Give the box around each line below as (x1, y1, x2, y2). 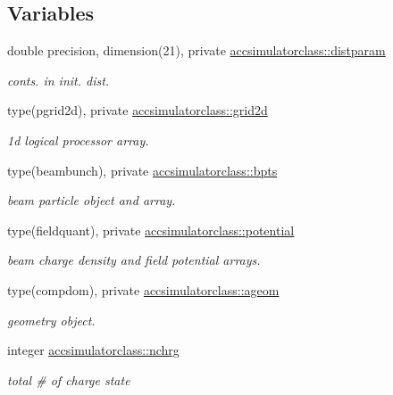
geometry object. (7, 310, 96, 329)
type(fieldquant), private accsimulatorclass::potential (7, 220, 295, 239)
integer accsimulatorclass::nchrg (7, 341, 180, 359)
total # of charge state (7, 370, 130, 389)
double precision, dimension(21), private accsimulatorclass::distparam (7, 41, 386, 60)
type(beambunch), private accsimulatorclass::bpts (7, 160, 278, 179)
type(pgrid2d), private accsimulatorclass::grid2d (7, 101, 268, 119)
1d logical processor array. (7, 130, 149, 149)
